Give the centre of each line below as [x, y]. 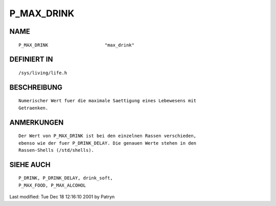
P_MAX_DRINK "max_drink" [77, 45]
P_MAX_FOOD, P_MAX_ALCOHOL [52, 185]
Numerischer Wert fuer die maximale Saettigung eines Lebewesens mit [108, 101]
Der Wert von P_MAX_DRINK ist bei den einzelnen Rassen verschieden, [108, 136]
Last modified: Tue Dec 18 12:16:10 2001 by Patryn [62, 197]
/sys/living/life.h [43, 73]
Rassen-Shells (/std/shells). [56, 150]
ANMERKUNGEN [37, 122]
